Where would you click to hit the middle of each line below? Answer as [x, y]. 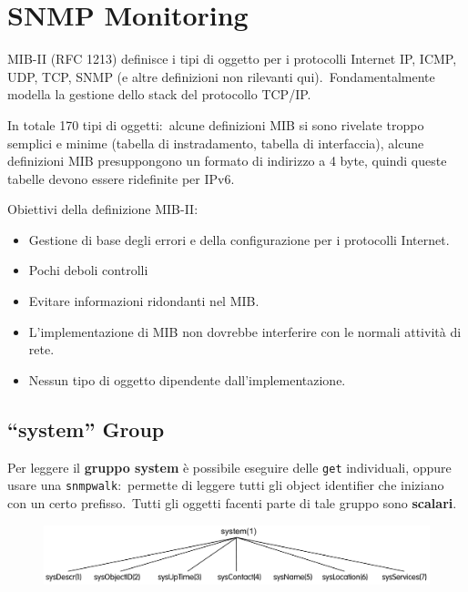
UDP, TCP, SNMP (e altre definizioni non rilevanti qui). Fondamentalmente [221, 76]
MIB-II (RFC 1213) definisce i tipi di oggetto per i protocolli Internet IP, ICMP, [232, 59]
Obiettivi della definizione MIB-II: [103, 209]
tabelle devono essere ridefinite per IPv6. [121, 178]
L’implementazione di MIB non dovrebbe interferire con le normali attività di [245, 331]
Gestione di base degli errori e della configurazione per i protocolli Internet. [239, 239]
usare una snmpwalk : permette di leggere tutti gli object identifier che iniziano [226, 485]
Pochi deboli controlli [88, 270]
